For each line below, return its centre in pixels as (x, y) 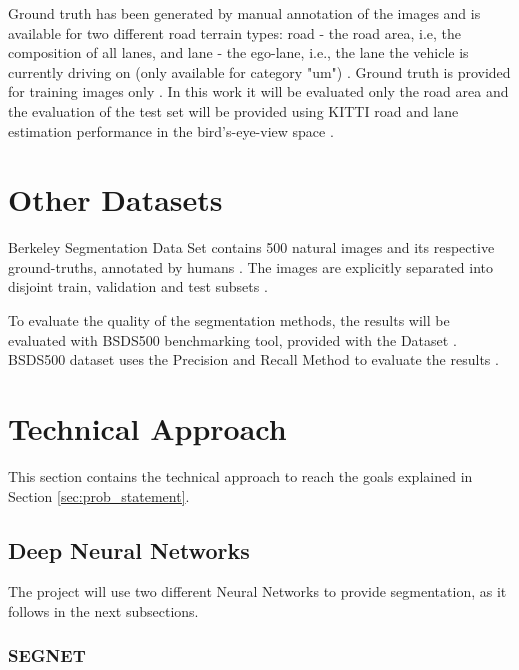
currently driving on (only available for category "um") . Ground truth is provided (259, 71)
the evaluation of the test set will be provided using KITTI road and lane (233, 110)
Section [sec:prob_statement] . (99, 495)
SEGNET (47, 655)
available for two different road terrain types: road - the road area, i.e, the (235, 32)
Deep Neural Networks (129, 549)
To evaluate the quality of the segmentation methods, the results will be (229, 320)
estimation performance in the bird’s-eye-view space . (171, 130)
